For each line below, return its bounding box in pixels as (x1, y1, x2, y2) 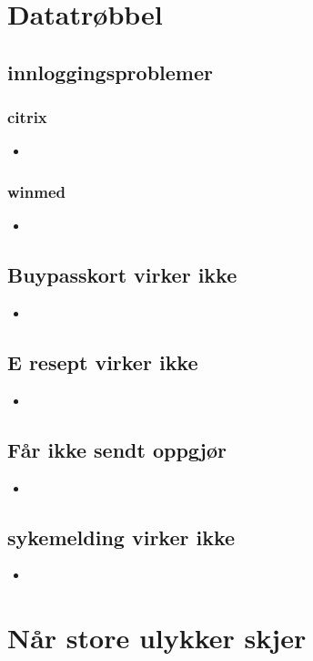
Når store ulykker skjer (7, 619, 307, 656)
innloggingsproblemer (7, 57, 213, 86)
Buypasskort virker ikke (7, 261, 237, 289)
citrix (7, 106, 47, 129)
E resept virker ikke (7, 347, 198, 376)
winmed (7, 180, 66, 202)
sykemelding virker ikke (7, 522, 236, 551)
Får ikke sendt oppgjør (7, 435, 227, 463)
